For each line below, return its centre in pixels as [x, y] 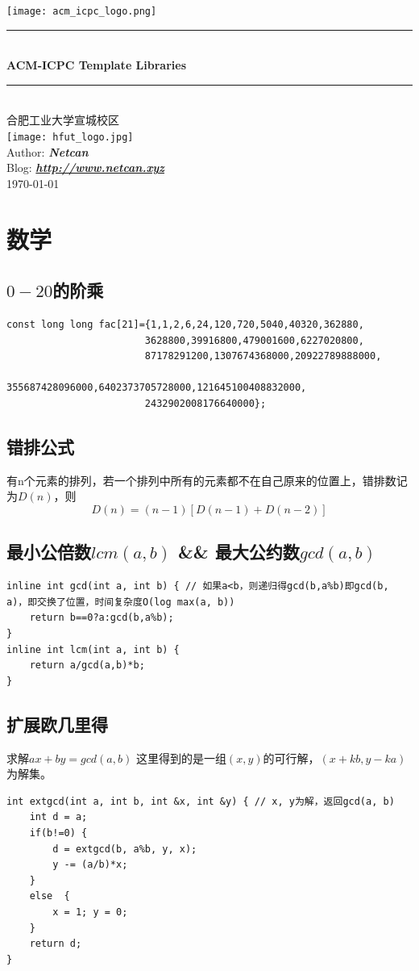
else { [50, 896]
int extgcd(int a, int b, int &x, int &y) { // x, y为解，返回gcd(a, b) [201, 801]
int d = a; [58, 817]
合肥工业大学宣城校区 [63, 120]
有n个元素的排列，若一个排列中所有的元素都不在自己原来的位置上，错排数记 [207, 480]
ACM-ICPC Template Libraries [97, 65]
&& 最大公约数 [239, 552]
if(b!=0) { [58, 833]
